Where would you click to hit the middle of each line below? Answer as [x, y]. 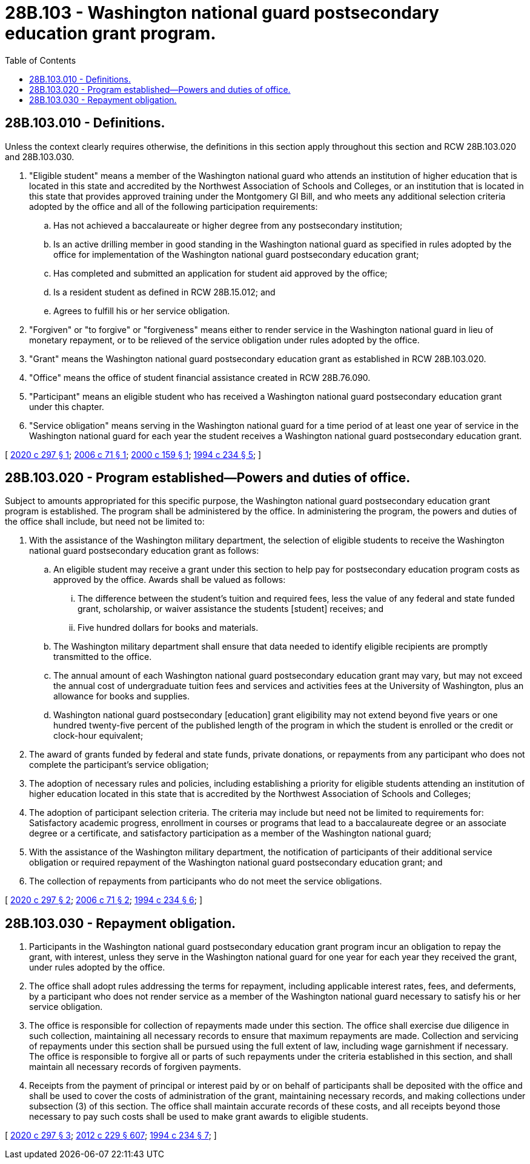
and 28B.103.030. [40, 156]
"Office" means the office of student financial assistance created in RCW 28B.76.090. [200, 377]
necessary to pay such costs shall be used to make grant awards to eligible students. [199, 1117]
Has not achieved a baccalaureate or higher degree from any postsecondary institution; [228, 225]
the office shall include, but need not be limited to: [105, 522]
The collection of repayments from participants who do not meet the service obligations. [206, 881]
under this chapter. [67, 406]
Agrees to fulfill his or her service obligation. [142, 311]
